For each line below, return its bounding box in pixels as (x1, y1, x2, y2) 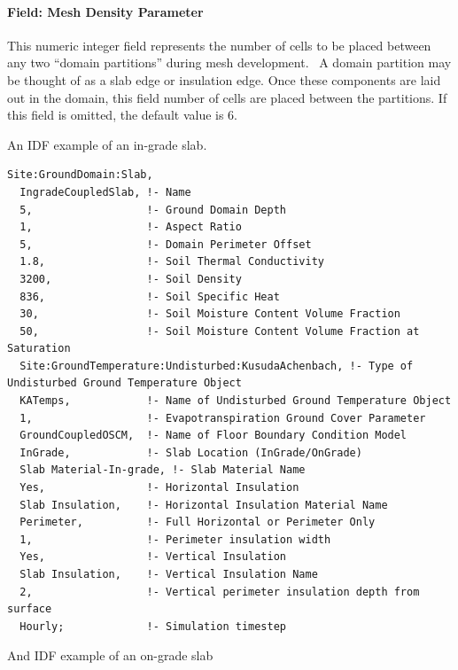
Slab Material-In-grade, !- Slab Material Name (19, 464, 306, 477)
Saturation (7, 342, 71, 355)
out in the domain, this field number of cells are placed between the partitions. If (7, 88, 447, 106)
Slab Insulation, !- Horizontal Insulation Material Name (19, 498, 388, 511)
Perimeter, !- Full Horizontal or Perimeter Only (19, 516, 376, 529)
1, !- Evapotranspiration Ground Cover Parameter (19, 411, 426, 425)
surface (7, 603, 52, 616)
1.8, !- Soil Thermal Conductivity (19, 255, 324, 269)
